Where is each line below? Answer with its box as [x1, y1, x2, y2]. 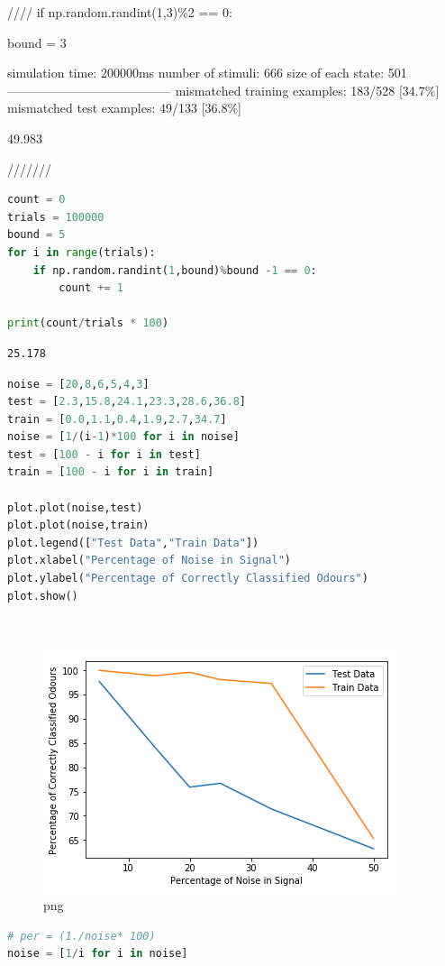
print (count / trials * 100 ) [7, 317, 169, 330]
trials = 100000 [7, 210, 104, 224]
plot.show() [7, 589, 78, 603]
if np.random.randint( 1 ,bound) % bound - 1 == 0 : [32, 263, 317, 277]
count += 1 [59, 281, 123, 295]
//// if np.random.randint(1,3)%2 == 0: [7, 3, 232, 21]
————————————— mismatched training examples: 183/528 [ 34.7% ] [7, 80, 440, 99]
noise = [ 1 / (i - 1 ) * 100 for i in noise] [7, 430, 240, 444]
